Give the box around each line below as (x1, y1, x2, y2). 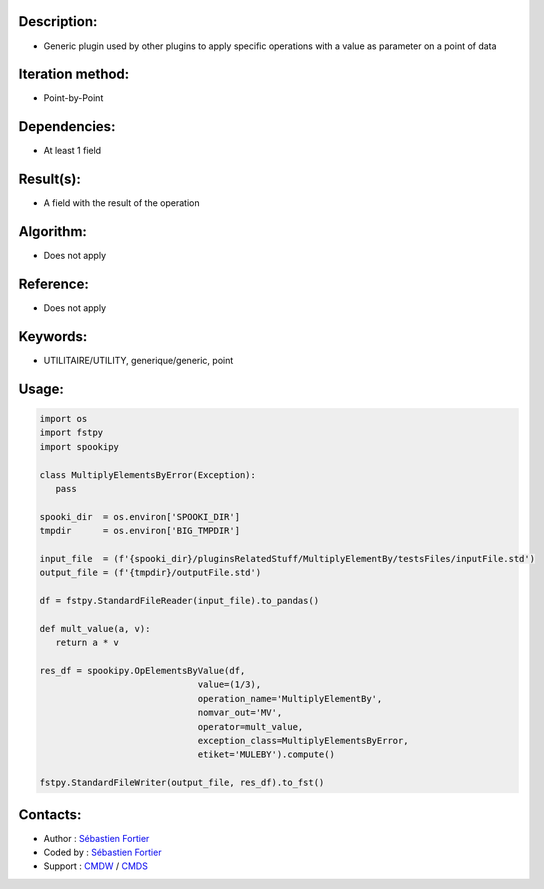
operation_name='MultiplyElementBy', (197, 693, 383, 704)
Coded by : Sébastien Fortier (43, 846, 162, 858)
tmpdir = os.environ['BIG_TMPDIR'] (39, 525, 240, 537)
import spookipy (39, 441, 120, 452)
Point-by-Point (43, 92, 104, 104)
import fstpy (39, 427, 104, 439)
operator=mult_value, (197, 721, 304, 732)
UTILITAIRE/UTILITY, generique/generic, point (43, 354, 234, 366)
